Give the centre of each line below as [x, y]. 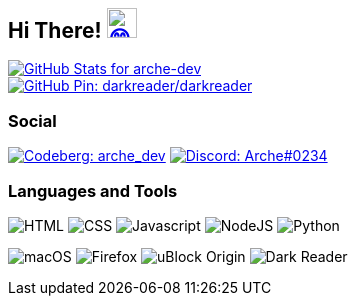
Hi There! [55, 30]
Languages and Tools [93, 190]
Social [32, 120]
